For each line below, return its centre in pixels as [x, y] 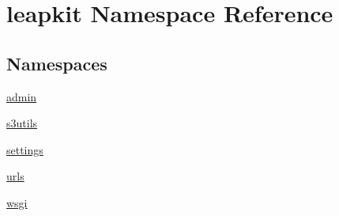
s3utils [22, 123]
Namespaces [57, 63]
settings [25, 149]
